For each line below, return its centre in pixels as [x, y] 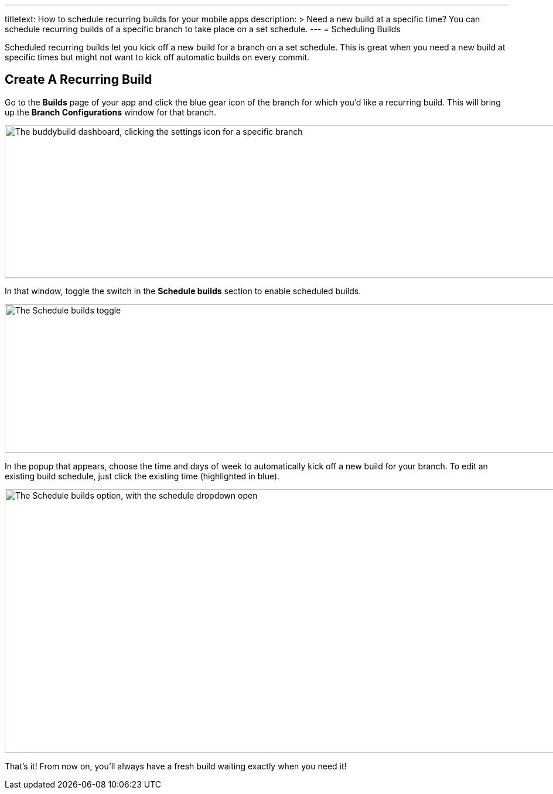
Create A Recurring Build [78, 80]
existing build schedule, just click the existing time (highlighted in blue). [142, 476]
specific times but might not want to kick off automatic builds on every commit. [157, 57]
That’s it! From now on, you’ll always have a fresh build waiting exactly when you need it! [176, 766]
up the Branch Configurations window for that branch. [111, 112]
